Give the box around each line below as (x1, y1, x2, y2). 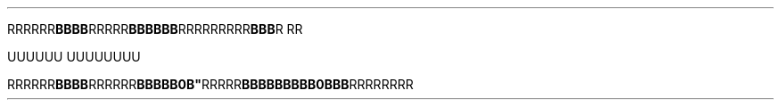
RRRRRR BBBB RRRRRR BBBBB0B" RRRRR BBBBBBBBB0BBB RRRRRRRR (7, 77, 414, 92)
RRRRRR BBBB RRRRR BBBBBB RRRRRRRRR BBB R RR (7, 21, 303, 37)
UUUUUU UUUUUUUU (7, 49, 141, 64)
